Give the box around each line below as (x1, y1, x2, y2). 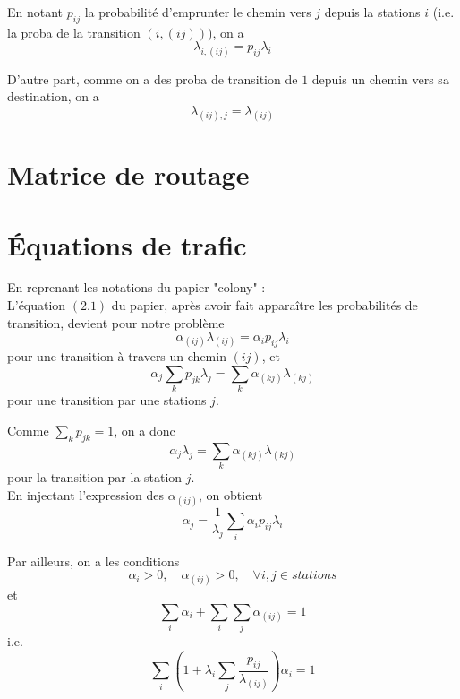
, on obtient (199, 485, 263, 504)
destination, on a (7, 87, 99, 106)
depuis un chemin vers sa (311, 69, 449, 88)
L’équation (7, 296, 66, 315)
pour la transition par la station (7, 468, 183, 487)
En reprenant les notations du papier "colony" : (7, 278, 266, 297)
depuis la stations (324, 3, 421, 21)
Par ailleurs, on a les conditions (7, 551, 180, 570)
